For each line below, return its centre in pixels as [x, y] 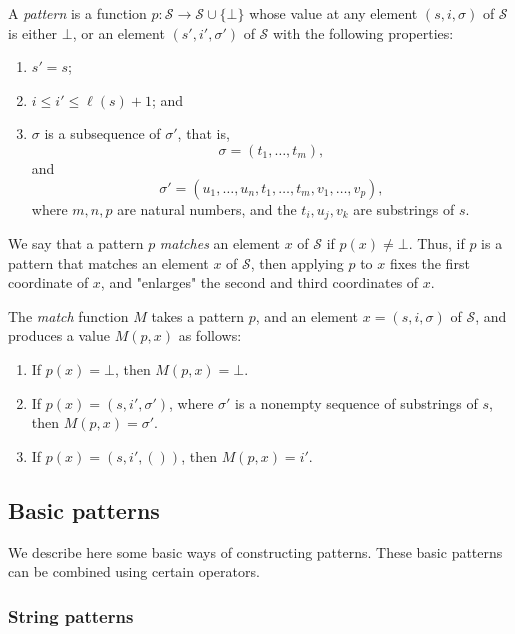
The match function [68, 315]
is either [33, 32]
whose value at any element [333, 13]
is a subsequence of [102, 133]
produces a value [59, 335]
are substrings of [404, 208]
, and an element [307, 315]
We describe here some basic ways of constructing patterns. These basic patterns [255, 551]
